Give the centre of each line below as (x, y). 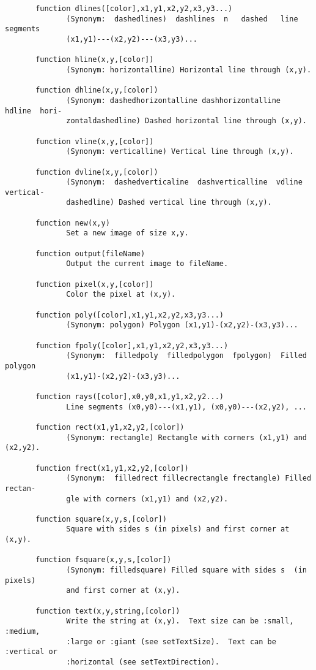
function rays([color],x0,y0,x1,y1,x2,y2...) (130, 396)
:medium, (23, 632)
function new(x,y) (73, 223)
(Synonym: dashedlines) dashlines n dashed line (182, 19)
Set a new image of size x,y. (127, 233)
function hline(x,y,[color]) (95, 60)
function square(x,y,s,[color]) (101, 519)
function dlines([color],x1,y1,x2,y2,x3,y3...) (134, 9)
